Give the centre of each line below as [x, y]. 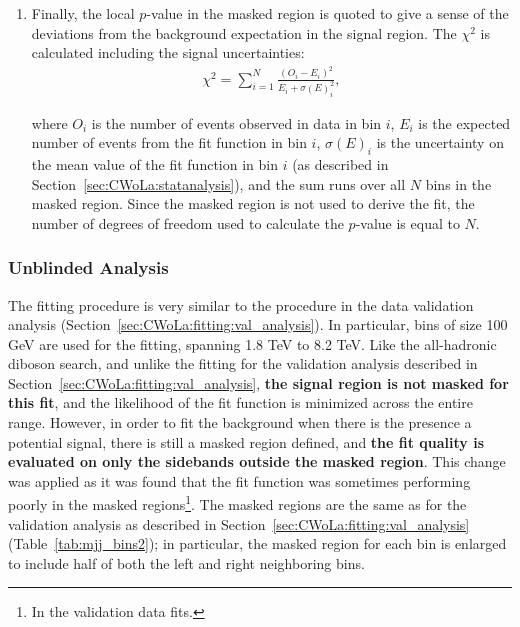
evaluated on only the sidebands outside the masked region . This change [257, 461]
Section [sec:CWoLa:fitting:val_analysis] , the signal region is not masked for [258, 382]
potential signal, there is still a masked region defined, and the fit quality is [246, 441]
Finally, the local [83, 13]
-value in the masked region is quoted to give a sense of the [327, 13]
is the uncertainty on [440, 142]
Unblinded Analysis [88, 267]
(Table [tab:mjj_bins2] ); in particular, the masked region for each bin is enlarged [257, 543]
